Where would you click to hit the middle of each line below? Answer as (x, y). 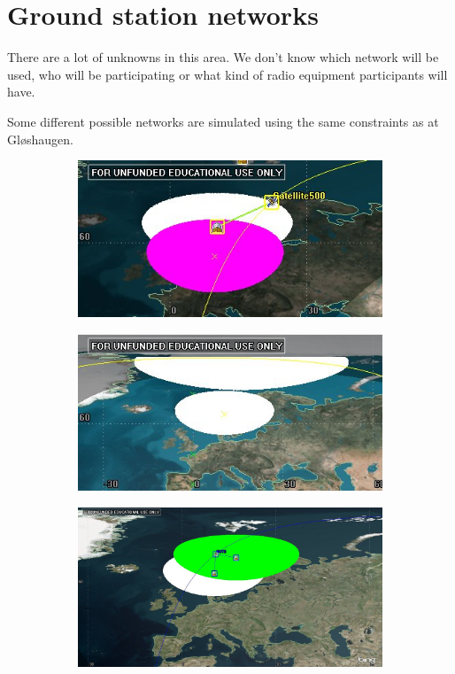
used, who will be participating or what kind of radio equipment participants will (227, 74)
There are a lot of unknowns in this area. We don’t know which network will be (223, 57)
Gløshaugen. (40, 139)
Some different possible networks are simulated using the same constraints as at (223, 121)
